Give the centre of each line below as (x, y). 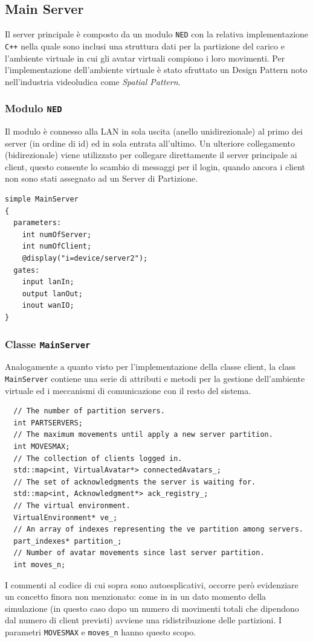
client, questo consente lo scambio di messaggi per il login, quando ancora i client (155, 166)
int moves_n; (40, 564)
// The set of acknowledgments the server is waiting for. (135, 482)
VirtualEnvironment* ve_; (66, 517)
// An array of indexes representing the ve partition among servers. (158, 529)
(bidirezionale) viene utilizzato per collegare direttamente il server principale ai (151, 155)
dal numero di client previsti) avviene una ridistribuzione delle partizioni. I (144, 620)
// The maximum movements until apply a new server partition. (143, 435)
